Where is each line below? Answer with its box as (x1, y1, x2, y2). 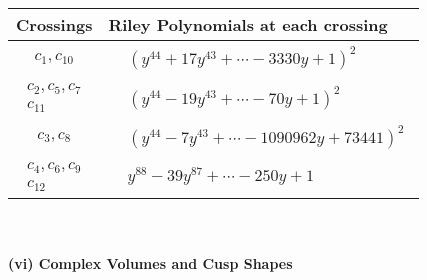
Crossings (16, 13, 93, 36)
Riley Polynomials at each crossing (108, 13, 388, 36)
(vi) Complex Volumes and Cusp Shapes (8, 253, 293, 274)
